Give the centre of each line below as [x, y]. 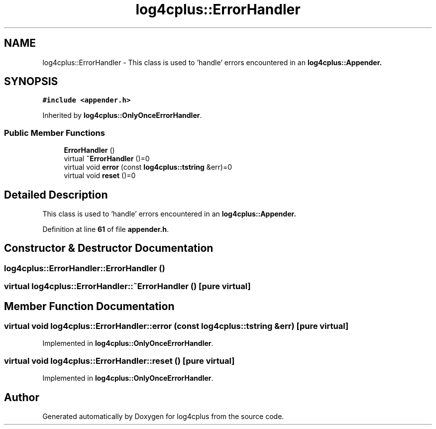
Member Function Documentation [89, 306]
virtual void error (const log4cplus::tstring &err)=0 [148, 167]
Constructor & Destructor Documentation [109, 248]
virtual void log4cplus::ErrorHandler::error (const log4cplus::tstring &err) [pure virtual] [176, 326]
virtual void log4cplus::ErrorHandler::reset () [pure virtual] [119, 361]
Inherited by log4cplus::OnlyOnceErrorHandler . [122, 115]
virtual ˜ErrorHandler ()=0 [107, 159]
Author [22, 397]
